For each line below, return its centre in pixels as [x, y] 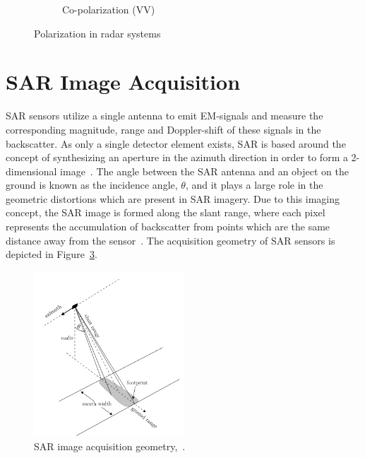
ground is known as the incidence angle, [92, 185]
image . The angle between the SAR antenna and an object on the [204, 171]
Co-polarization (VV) [109, 9]
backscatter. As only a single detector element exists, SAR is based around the [176, 143]
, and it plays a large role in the [254, 185]
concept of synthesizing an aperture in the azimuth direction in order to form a [177, 157]
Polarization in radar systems [97, 33]
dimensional [31, 171]
